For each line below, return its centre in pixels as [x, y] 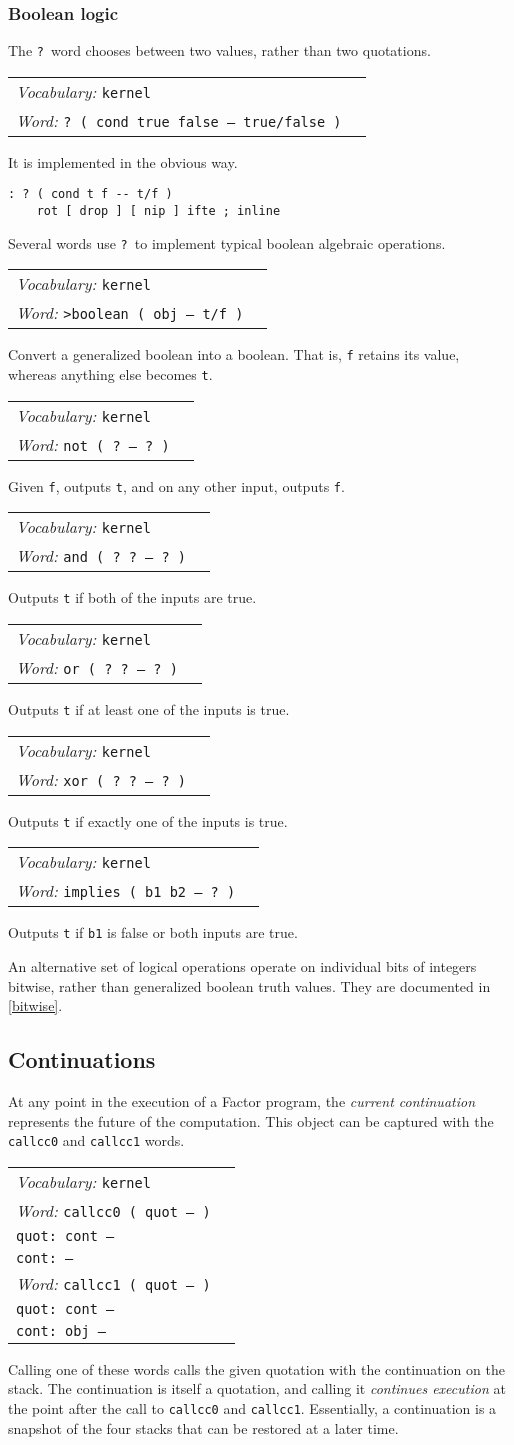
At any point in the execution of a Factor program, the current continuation [242, 1101]
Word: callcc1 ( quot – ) [113, 1283]
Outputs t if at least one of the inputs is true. [149, 709]
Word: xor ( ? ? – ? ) [101, 779]
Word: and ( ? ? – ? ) [101, 556]
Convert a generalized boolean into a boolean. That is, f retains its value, [234, 354]
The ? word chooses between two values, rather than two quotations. [219, 50]
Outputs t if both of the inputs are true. [132, 597]
